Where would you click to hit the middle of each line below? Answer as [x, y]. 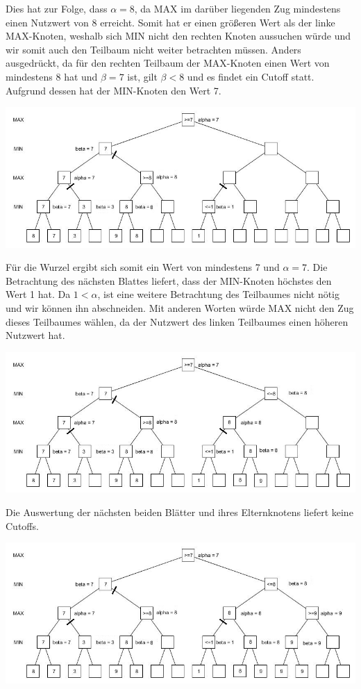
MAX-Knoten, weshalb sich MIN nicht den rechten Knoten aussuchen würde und [178, 36]
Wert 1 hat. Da [38, 294]
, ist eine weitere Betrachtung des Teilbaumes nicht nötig [218, 294]
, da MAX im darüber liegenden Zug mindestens [237, 8]
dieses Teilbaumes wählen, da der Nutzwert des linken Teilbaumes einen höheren [177, 321]
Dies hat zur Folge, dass [57, 8]
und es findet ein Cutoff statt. [251, 76]
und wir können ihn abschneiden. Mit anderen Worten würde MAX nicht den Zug [180, 308]
